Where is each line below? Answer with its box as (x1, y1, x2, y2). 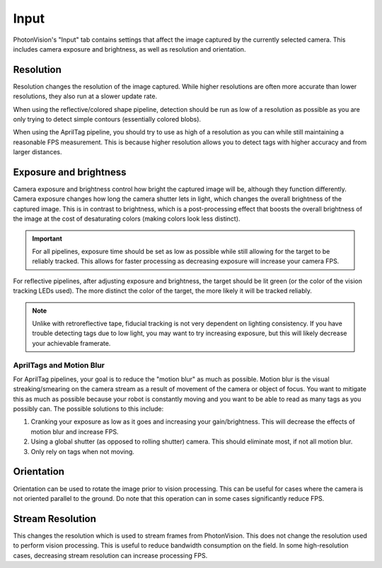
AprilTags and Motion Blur (13, 360, 105, 370)
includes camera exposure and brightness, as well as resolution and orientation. (13, 45, 246, 53)
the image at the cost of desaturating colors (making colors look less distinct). (13, 214, 241, 223)
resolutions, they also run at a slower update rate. (13, 92, 158, 100)
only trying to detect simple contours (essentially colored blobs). (13, 115, 202, 124)
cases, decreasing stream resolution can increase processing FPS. (13, 551, 208, 560)
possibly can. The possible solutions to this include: (13, 405, 164, 413)
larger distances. (13, 148, 62, 156)
